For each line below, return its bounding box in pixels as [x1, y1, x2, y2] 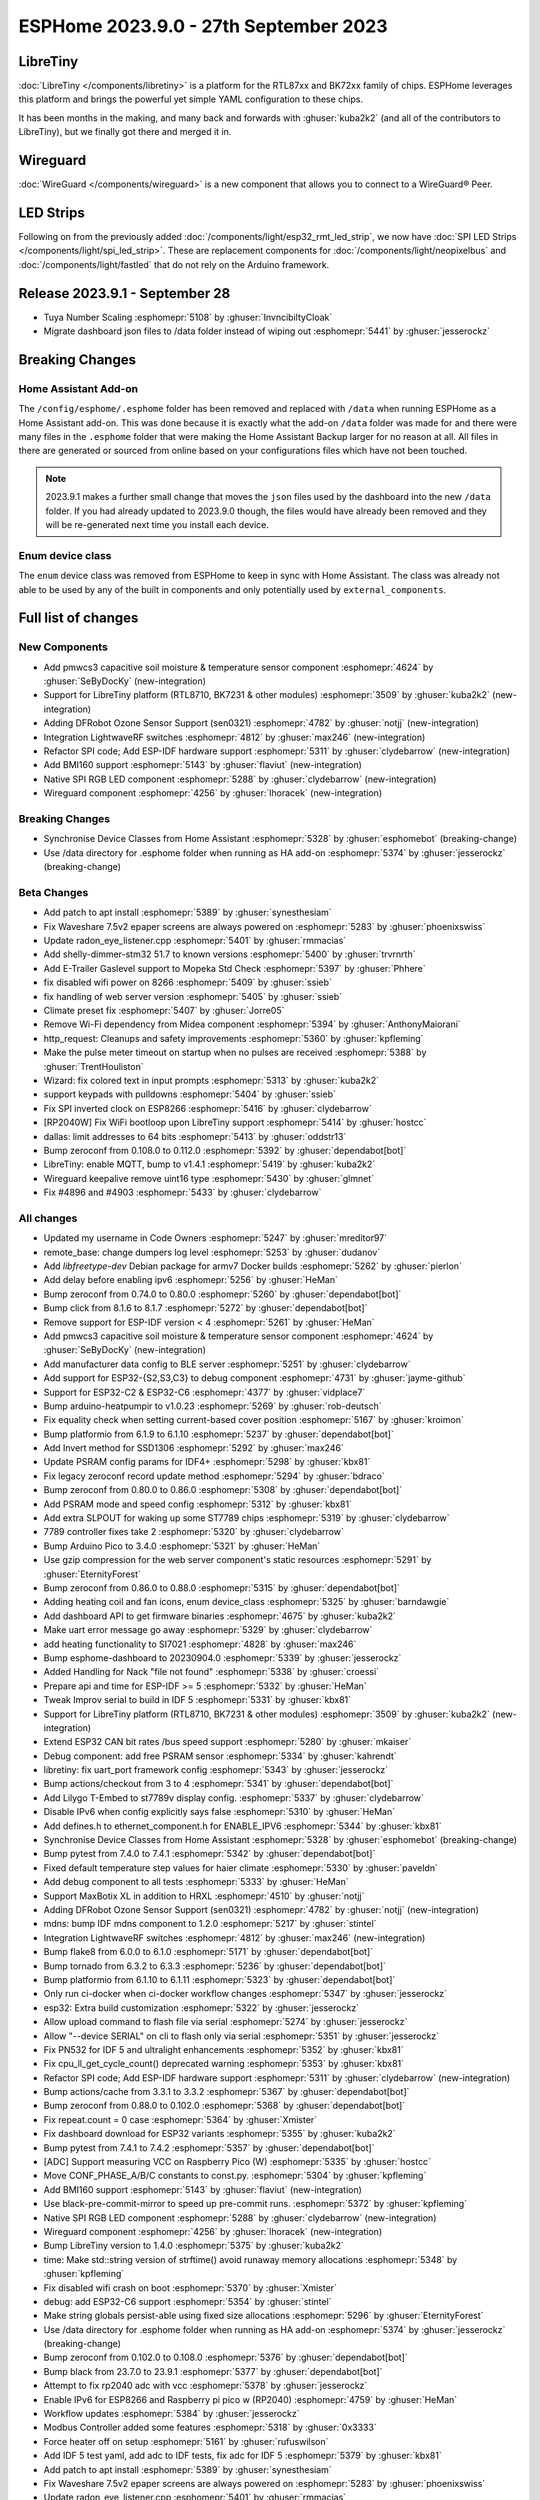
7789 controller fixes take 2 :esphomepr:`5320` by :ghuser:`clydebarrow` [43, 1526, 344, 1538]
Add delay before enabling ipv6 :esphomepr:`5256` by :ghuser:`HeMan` [43, 1274, 339, 1286]
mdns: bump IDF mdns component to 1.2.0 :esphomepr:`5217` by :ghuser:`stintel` [43, 1918, 377, 1930]
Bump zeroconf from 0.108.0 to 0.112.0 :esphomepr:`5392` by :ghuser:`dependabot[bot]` [43, 1144, 407, 1156]
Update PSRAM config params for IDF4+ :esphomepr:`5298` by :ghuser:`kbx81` [43, 1456, 371, 1468]
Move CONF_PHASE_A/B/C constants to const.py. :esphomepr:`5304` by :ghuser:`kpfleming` [43, 2170, 427, 2182]
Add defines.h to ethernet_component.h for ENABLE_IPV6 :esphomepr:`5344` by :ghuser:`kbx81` [43, 1820, 442, 1832]
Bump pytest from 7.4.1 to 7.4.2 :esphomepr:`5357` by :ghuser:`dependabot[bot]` [43, 2141, 375, 2154]
